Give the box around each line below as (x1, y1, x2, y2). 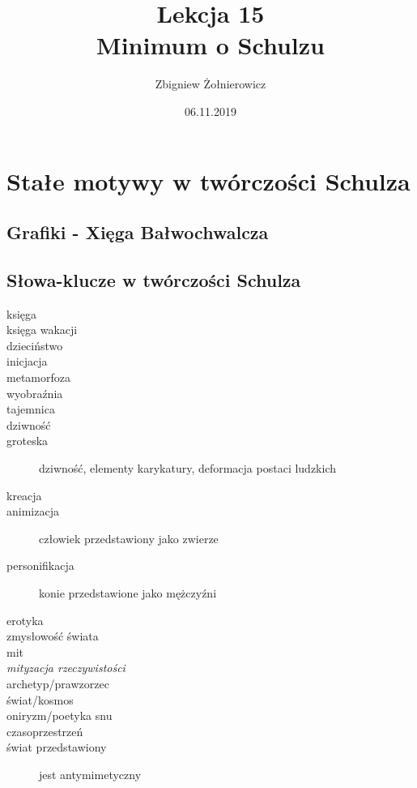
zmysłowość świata (6, 627, 99, 645)
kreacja (6, 486, 42, 503)
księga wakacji (6, 321, 78, 338)
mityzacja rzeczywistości (6, 659, 126, 676)
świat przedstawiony (6, 739, 107, 756)
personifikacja (6, 557, 74, 574)
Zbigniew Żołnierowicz (155, 75, 266, 92)
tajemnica (6, 400, 55, 418)
